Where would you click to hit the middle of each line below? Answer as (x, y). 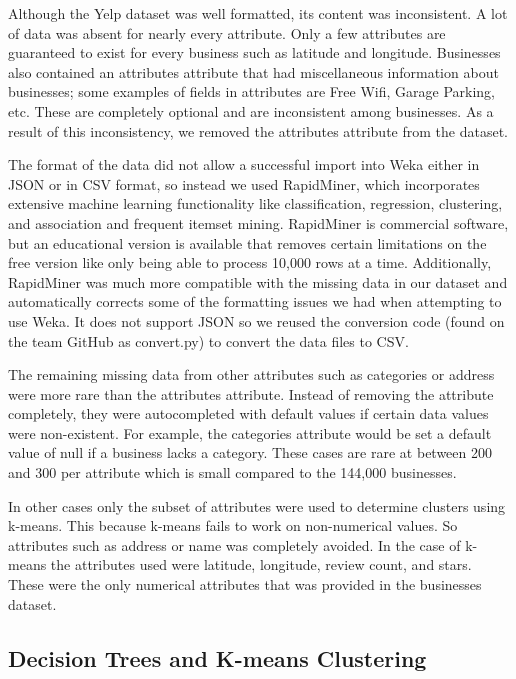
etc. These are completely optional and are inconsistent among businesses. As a (251, 110)
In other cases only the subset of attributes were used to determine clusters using (257, 505)
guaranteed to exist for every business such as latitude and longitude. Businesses (254, 52)
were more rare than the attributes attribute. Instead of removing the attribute (251, 393)
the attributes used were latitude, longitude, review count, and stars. (261, 564)
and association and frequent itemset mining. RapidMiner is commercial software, (258, 222)
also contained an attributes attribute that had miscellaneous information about (253, 71)
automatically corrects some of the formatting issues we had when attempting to (255, 301)
